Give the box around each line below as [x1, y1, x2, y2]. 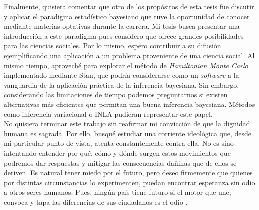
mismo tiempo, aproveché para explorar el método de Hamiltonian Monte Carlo [4, 60, 248, 70]
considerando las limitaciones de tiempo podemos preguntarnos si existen [4, 89, 228, 100]
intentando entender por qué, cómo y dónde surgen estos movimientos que [4, 147, 231, 158]
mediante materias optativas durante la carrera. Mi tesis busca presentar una [4, 21, 240, 31]
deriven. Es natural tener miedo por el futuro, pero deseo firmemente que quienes [4, 167, 253, 178]
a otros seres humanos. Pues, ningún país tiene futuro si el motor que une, [4, 187, 231, 197]
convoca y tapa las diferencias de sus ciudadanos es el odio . [4, 196, 188, 207]
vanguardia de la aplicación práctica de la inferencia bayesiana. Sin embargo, [4, 79, 239, 90]
